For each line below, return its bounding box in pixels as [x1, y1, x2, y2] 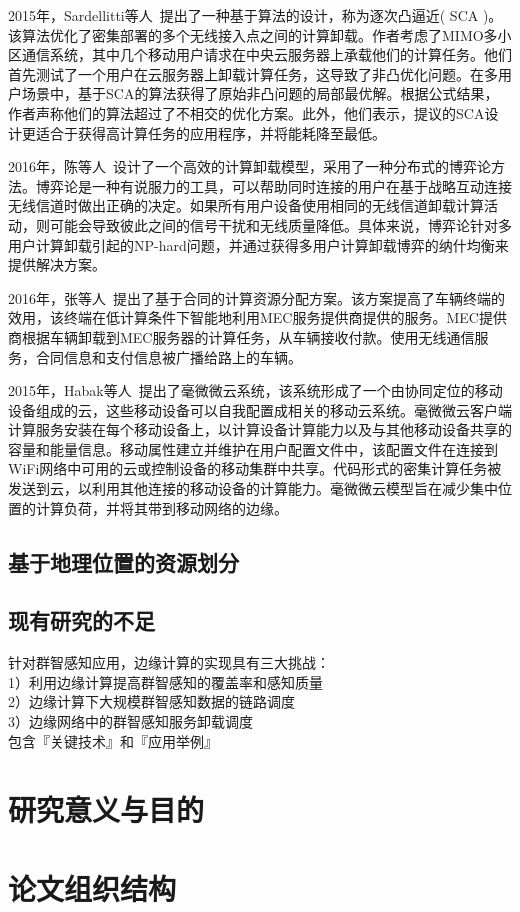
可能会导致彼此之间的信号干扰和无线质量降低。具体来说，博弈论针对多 [49, 214, 512, 235]
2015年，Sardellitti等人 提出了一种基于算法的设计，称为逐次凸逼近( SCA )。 [8, 5, 503, 25]
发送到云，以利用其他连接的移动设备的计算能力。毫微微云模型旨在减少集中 [8, 478, 498, 499]
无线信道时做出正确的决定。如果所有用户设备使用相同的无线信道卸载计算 [8, 195, 484, 216]
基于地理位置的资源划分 [8, 546, 239, 577]
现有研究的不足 [8, 605, 155, 636]
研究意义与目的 [8, 789, 205, 830]
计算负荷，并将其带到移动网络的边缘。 [35, 497, 288, 518]
